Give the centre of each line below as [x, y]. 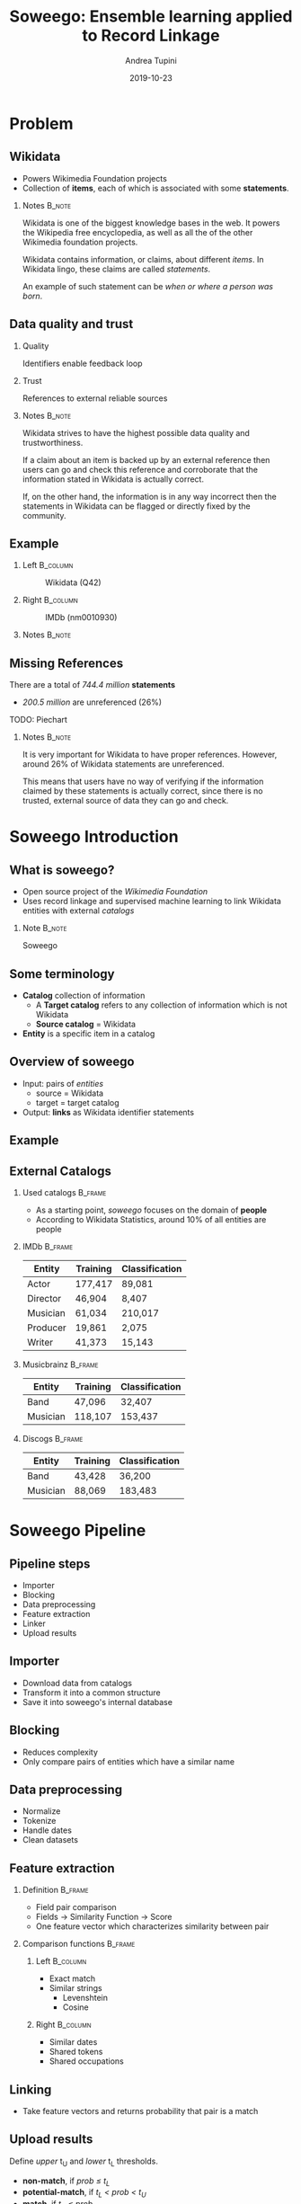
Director [44, 1299]
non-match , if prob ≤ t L [66, 2182]
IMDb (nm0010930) [81, 618]
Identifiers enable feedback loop [82, 363]
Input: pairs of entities [63, 1083]
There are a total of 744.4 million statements [93, 685]
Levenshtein [85, 1998]
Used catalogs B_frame [64, 1193]
